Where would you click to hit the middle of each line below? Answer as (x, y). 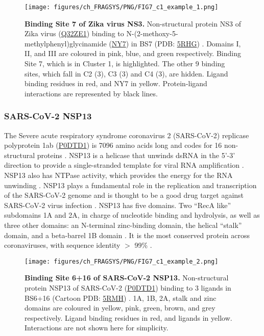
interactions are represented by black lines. (91, 93)
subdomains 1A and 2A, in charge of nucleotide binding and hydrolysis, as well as (132, 215)
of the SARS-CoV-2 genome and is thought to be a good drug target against (124, 195)
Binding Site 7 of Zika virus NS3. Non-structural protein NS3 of (133, 23)
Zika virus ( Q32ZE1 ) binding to (74, 33)
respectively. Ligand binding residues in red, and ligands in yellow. (128, 317)
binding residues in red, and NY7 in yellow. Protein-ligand (116, 83)
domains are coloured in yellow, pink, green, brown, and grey (120, 308)
